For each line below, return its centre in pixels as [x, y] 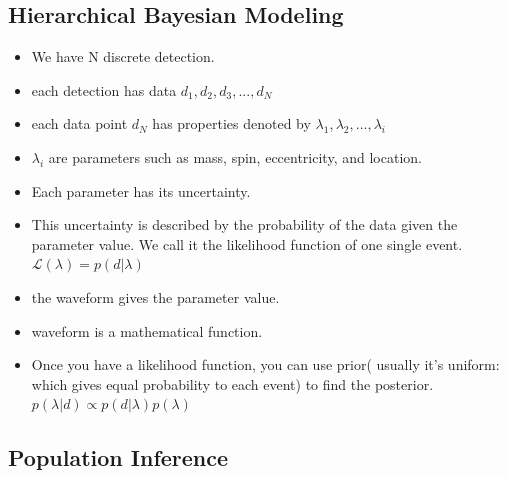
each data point [79, 123]
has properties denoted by [231, 123]
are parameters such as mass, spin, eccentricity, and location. [235, 156]
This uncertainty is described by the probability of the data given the [244, 224]
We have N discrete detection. [123, 56]
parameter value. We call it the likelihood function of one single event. [247, 243]
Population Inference [118, 457]
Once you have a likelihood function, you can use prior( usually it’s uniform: [265, 364]
